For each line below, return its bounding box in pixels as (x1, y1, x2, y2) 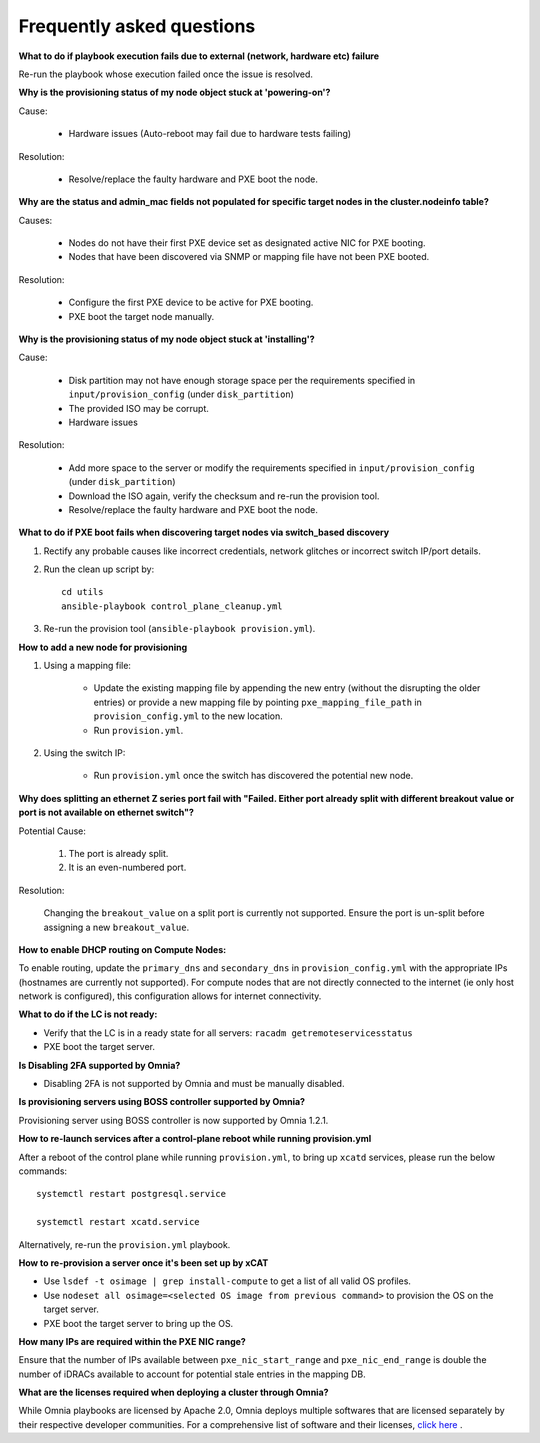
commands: (18, 1165, 68, 1177)
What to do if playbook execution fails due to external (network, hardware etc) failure (18, 50, 380, 62)
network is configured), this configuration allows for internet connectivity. (18, 990, 322, 1002)
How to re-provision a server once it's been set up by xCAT (18, 1256, 269, 1269)
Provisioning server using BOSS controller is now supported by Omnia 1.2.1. (18, 1114, 329, 1126)
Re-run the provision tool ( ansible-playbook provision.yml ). (43, 623, 316, 635)
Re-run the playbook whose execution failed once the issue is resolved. (18, 68, 314, 80)
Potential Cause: (18, 825, 87, 837)
